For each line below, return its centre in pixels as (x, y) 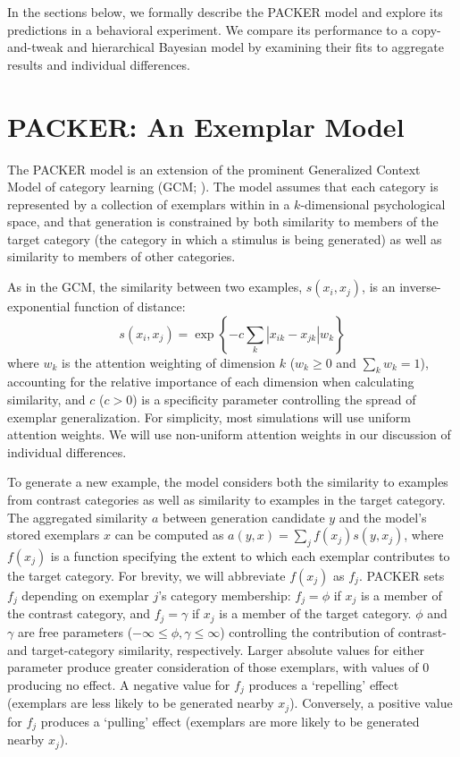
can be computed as (169, 535)
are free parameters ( (75, 631)
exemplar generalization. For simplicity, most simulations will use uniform (209, 417)
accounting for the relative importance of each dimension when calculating (211, 382)
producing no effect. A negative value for (119, 684)
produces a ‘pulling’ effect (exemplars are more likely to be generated (230, 721)
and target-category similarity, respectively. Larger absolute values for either (216, 649)
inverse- (420, 287)
